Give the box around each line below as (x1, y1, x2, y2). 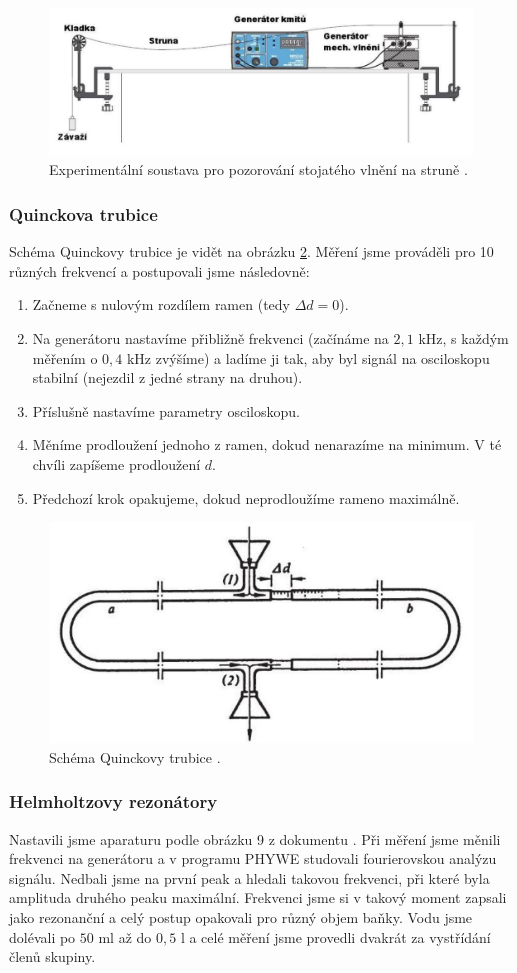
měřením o (32, 347, 98, 368)
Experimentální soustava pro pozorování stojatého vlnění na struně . (49, 159, 468, 180)
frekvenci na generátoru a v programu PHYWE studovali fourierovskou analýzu (9, 848, 497, 869)
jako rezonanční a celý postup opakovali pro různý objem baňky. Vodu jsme (9, 907, 473, 928)
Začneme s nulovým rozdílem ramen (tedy (32, 294, 290, 315)
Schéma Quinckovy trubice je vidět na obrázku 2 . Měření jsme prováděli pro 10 (9, 241, 494, 262)
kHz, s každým (418, 328, 509, 348)
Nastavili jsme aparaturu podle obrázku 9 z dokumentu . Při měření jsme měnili (9, 828, 501, 849)
